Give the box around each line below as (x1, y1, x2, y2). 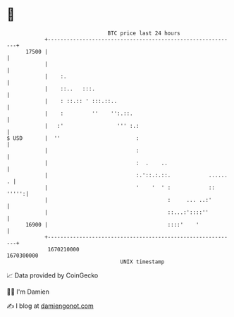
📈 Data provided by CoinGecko (6, 271, 99, 280)
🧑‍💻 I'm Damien (6, 287, 50, 296)
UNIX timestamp (120, 258, 165, 265)
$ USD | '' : (6, 134, 140, 142)
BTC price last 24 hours (107, 30, 180, 37)
